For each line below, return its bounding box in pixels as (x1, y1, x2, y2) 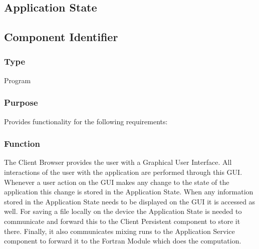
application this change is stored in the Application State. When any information (4, 186, 253, 197)
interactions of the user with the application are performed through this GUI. (4, 167, 242, 177)
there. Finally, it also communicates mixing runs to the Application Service (4, 225, 235, 236)
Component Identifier (4, 29, 118, 45)
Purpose (4, 96, 38, 109)
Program (4, 75, 31, 85)
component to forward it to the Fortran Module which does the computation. (4, 235, 241, 246)
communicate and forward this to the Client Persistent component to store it (4, 215, 240, 226)
